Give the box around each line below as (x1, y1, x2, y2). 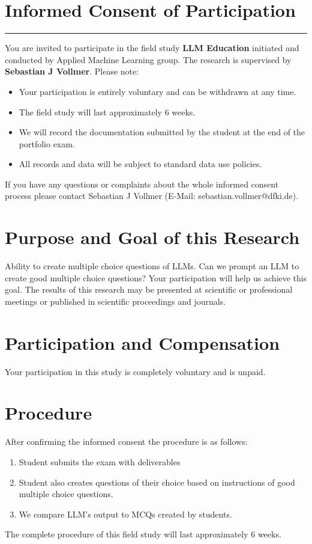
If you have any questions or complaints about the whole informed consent (5, 177, 279, 190)
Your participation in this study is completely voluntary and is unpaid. (5, 365, 266, 377)
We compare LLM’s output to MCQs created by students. (19, 507, 232, 520)
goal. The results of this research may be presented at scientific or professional (5, 283, 293, 296)
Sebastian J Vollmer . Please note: (5, 65, 139, 78)
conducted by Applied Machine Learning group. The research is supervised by (5, 53, 292, 66)
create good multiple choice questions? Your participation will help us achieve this (5, 271, 307, 284)
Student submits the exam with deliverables (19, 456, 181, 468)
